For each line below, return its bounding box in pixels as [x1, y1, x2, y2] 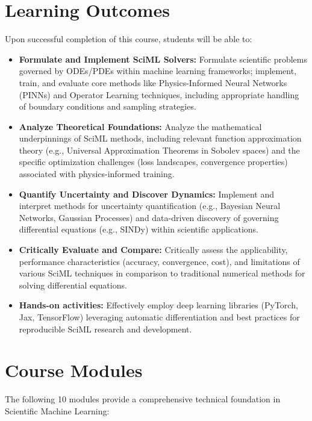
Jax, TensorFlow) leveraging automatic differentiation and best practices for [19, 311, 300, 323]
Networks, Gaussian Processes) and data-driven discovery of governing [19, 211, 279, 223]
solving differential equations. [19, 278, 127, 291]
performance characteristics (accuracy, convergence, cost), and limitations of [19, 255, 300, 267]
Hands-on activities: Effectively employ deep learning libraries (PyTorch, [19, 299, 298, 311]
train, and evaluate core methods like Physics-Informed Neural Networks [19, 76, 287, 89]
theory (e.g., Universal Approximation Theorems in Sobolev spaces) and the [19, 143, 300, 156]
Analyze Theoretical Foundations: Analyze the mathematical [19, 120, 262, 133]
